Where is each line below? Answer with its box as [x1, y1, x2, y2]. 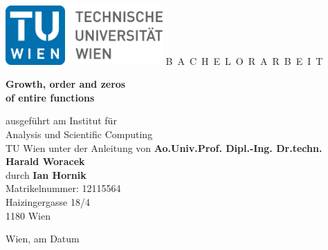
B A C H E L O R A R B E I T [165, 53, 323, 68]
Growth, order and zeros [6, 77, 126, 91]
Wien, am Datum [6, 231, 80, 246]
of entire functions [6, 90, 95, 104]
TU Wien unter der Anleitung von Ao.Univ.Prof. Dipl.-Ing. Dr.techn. [6, 140, 322, 155]
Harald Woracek [6, 154, 85, 169]
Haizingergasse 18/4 [6, 195, 90, 209]
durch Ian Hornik [6, 167, 86, 182]
